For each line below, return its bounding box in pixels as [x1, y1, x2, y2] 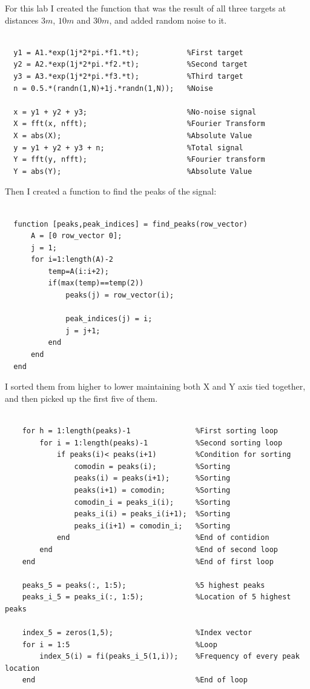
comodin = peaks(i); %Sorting [74, 462, 231, 471]
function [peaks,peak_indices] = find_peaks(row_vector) [13, 219, 248, 228]
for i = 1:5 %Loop [22, 640, 217, 649]
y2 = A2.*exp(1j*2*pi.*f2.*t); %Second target [13, 60, 248, 69]
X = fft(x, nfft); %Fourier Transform [13, 119, 265, 128]
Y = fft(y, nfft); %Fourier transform [13, 155, 265, 164]
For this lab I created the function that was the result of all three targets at [5, 2, 286, 14]
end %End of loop [22, 676, 248, 685]
